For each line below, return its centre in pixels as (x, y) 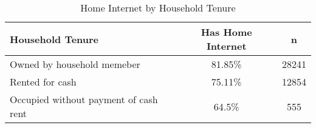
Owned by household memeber (75, 64)
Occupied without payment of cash (84, 99)
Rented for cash (43, 82)
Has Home (226, 32)
